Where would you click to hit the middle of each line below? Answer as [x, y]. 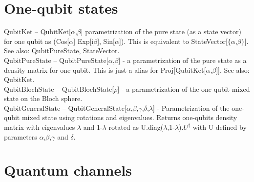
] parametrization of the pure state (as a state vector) [161, 31]
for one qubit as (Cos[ [37, 41]
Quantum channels [68, 170]
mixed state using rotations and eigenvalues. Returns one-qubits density [129, 117]
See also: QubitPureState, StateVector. [62, 51]
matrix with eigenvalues [40, 127]
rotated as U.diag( [136, 127]
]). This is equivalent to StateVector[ [173, 41]
